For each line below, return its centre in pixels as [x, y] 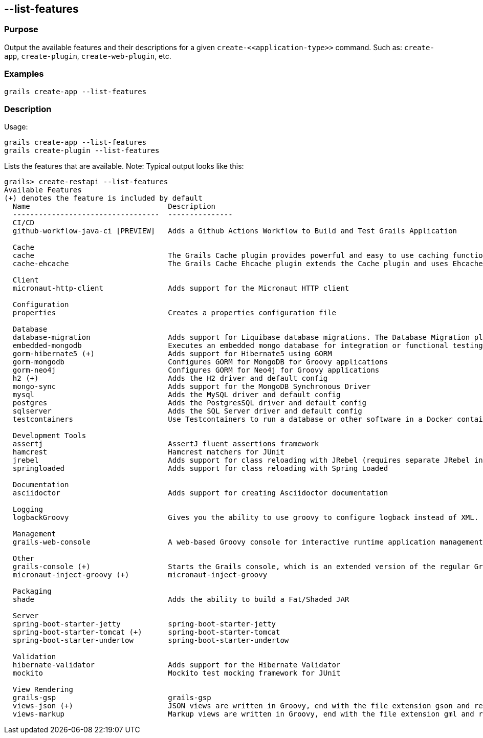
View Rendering [43, 690]
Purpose [21, 29]
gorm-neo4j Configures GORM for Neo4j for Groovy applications [196, 370]
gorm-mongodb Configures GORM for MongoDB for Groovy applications [200, 362]
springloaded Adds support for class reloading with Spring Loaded [200, 469]
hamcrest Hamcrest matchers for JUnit [148, 452]
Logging [28, 509]
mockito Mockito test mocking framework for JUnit [177, 673]
